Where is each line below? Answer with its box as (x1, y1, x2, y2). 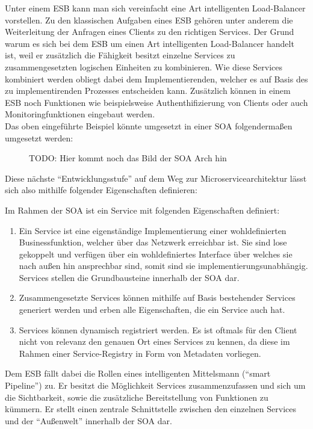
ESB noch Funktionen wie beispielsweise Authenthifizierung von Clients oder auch (5, 96, 308, 108)
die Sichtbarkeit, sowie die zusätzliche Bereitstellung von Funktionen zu (5, 390, 268, 403)
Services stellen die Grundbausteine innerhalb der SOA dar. (19, 271, 240, 283)
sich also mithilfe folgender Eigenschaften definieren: (5, 184, 197, 196)
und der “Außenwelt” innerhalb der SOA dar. (5, 414, 172, 427)
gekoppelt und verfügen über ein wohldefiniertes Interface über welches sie (19, 247, 293, 260)
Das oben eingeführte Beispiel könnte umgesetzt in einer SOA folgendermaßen (5, 119, 293, 132)
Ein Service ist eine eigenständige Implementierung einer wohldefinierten (19, 224, 287, 236)
